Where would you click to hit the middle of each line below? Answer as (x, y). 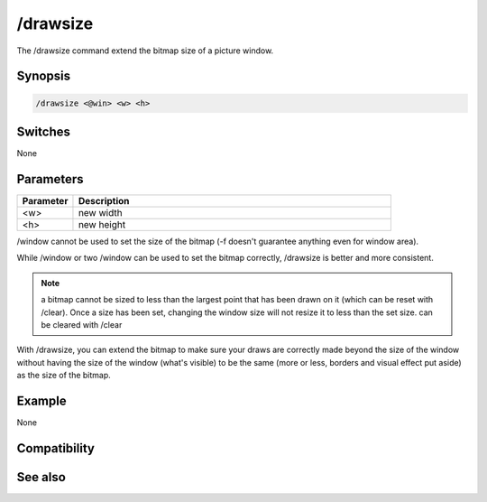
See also (41, 477)
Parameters (50, 179)
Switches (44, 131)
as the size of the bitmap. (64, 376)
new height (102, 224)
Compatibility (55, 448)
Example (41, 400)
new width (100, 212)
